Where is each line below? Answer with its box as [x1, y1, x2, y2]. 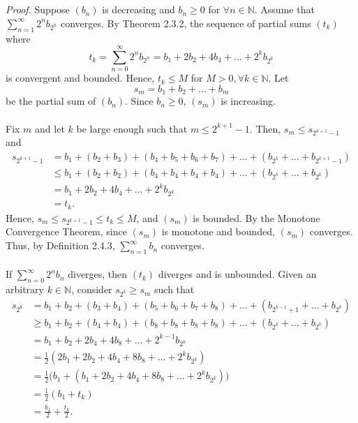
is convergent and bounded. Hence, [6, 70, 155, 85]
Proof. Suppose [6, 2, 70, 17]
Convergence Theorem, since [6, 224, 127, 239]
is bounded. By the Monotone [193, 210, 320, 225]
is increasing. [221, 94, 276, 108]
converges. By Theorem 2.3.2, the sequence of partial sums [60, 15, 311, 30]
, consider [71, 282, 112, 297]
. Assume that [254, 2, 315, 17]
